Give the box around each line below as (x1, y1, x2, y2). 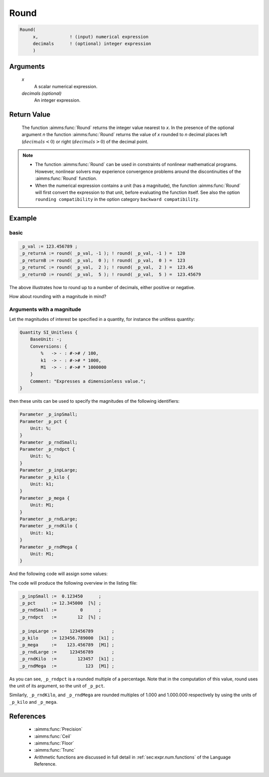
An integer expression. (34, 97, 81, 103)
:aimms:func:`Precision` (34, 726, 83, 732)
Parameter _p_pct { (19, 419, 67, 424)
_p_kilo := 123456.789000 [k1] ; (19, 635, 115, 641)
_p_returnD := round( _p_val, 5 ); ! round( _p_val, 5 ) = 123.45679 (19, 272, 201, 277)
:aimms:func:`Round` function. (35, 175, 97, 181)
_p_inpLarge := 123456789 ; (19, 628, 115, 634)
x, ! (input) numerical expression (32, 34, 149, 39)
